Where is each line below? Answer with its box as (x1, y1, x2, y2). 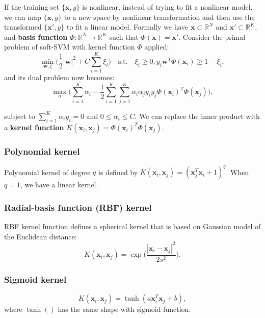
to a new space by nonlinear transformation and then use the (64, 11, 255, 22)
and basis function (4, 31, 68, 42)
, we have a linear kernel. (20, 179, 98, 190)
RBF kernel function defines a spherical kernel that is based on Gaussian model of (4, 221, 261, 232)
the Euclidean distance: (4, 231, 77, 241)
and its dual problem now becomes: (4, 72, 115, 83)
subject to (4, 110, 35, 121)
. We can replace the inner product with (135, 110, 260, 121)
